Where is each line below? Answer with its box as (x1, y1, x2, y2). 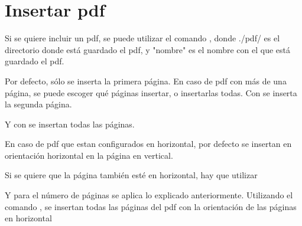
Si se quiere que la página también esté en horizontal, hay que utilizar (5, 169, 258, 181)
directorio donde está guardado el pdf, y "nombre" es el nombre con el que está (5, 43, 290, 55)
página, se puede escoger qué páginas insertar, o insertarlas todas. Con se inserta (5, 86, 297, 99)
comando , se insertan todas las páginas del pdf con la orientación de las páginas (5, 200, 297, 212)
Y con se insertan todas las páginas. (5, 117, 135, 130)
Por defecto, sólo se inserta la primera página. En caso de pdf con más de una (5, 74, 287, 87)
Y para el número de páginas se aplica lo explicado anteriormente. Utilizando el (5, 189, 293, 201)
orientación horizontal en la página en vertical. (5, 149, 173, 161)
